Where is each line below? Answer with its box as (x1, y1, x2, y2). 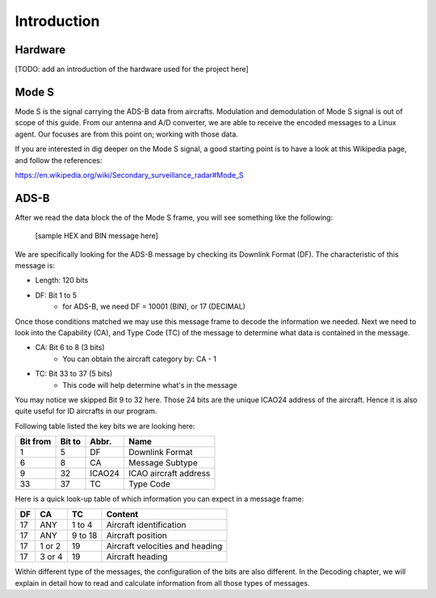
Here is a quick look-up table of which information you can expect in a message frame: (15, 494, 304, 504)
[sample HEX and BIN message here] (35, 231, 159, 241)
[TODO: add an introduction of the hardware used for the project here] (15, 65, 249, 74)
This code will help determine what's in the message (62, 380, 237, 390)
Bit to (60, 436, 81, 448)
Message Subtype (128, 457, 198, 469)
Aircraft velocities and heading (106, 541, 223, 552)
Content (106, 509, 139, 520)
